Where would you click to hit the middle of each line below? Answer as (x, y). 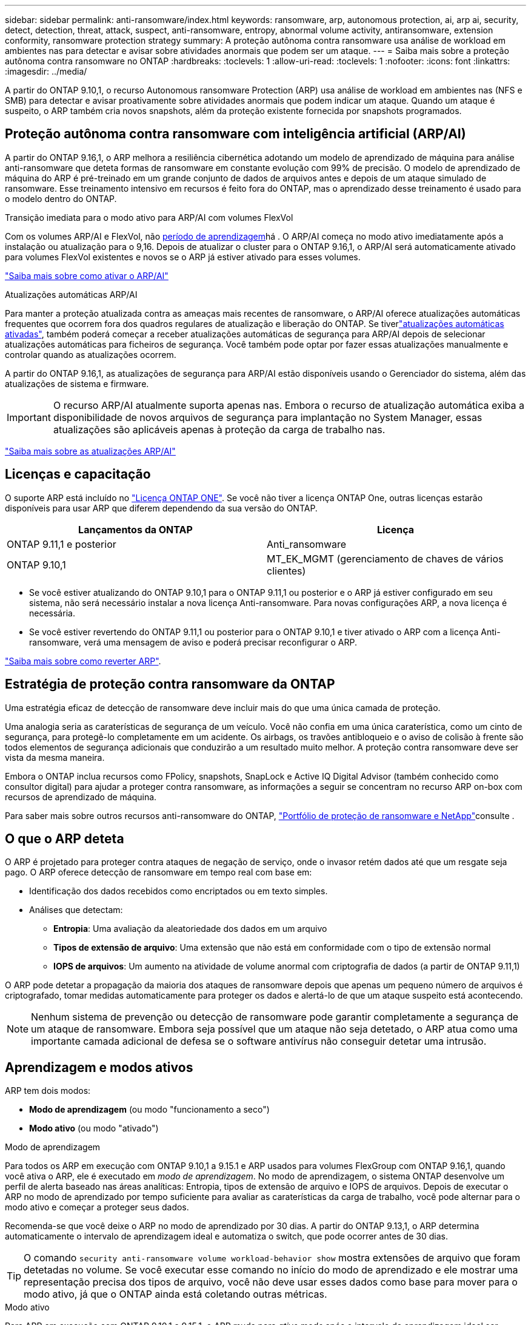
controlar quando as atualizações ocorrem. (91, 354)
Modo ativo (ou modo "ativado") (94, 1128)
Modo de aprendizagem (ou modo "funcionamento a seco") (149, 1110)
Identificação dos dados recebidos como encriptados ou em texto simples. (179, 891)
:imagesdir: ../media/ (46, 71)
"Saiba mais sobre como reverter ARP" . (83, 661)
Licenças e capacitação (78, 474)
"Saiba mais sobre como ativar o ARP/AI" (87, 275)
